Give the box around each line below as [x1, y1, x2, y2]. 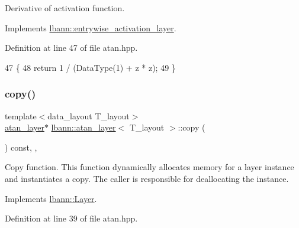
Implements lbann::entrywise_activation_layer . [5, 21, 176, 34]
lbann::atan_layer [51, 121, 116, 133]
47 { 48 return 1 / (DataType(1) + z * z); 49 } [5, 61, 176, 73]
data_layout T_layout [47, 109, 130, 122]
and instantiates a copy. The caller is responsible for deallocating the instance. [5, 172, 289, 184]
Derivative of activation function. [5, 2, 125, 14]
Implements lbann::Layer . [5, 192, 97, 204]
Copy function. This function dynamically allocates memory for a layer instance [5, 161, 294, 173]
